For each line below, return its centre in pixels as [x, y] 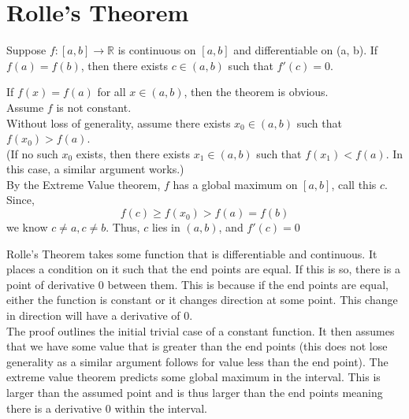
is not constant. [94, 107]
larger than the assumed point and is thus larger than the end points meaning [195, 392]
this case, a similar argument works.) [95, 169]
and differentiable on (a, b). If [306, 50]
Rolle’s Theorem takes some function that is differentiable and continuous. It [192, 253]
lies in [166, 227]
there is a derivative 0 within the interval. [107, 408]
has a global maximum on [235, 184]
